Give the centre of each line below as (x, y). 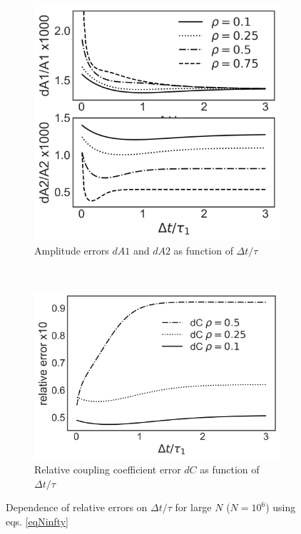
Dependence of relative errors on (77, 507)
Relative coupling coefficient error (108, 469)
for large (193, 507)
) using (281, 507)
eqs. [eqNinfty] (37, 521)
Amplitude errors (72, 250)
